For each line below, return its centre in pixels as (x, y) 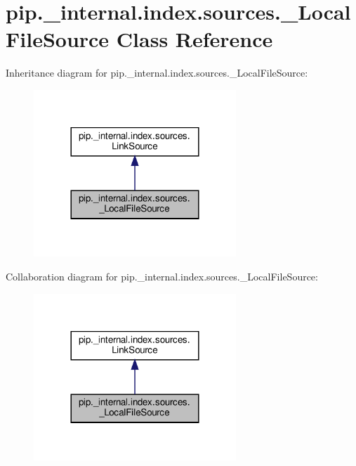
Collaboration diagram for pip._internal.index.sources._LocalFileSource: (162, 276)
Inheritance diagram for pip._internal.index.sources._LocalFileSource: (157, 73)
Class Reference (195, 39)
